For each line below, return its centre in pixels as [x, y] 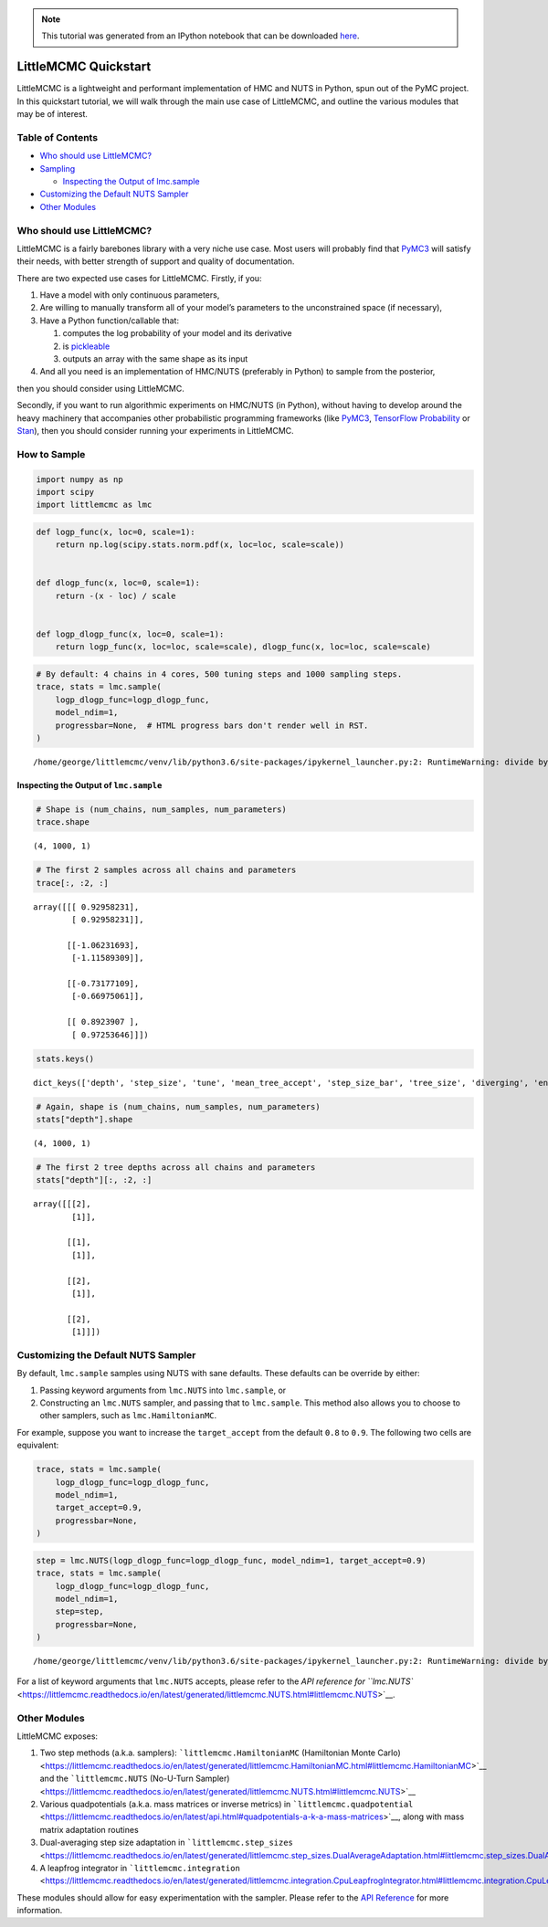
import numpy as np [79, 479]
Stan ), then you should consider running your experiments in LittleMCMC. [155, 431]
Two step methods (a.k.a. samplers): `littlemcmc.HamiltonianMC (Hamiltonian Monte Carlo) [220, 1753]
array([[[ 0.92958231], [86, 907]
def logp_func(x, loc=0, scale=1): [116, 532]
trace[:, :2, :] [73, 883]
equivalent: [38, 1445]
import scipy [65, 492]
